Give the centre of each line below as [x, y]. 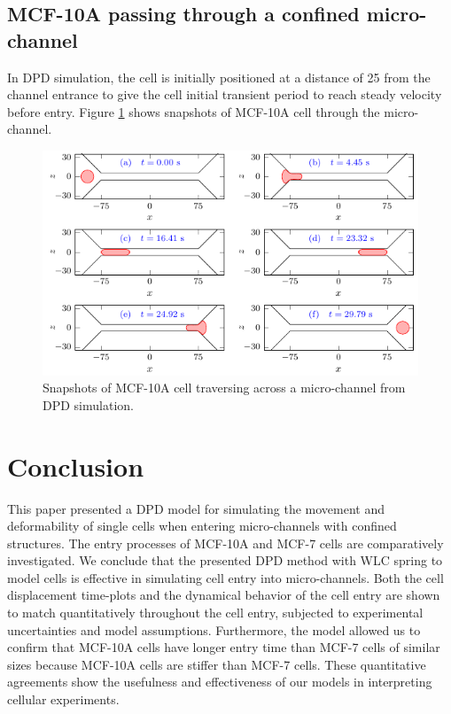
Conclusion [76, 466]
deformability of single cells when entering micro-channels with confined [202, 526]
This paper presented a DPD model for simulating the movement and [196, 508]
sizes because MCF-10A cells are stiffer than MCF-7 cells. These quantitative [217, 664]
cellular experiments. [63, 699]
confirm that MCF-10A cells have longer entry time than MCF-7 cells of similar [224, 647]
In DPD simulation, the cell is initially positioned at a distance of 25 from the [219, 77]
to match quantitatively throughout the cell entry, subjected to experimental [215, 613]
